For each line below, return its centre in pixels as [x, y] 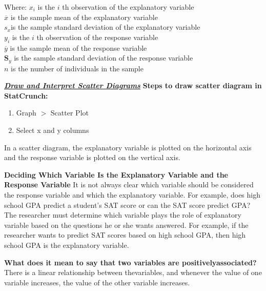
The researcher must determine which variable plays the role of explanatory [123, 215]
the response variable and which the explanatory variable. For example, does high [132, 194]
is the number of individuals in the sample [77, 68]
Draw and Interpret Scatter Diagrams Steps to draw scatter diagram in [133, 85]
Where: [15, 7]
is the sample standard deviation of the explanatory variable [105, 27]
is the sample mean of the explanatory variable [84, 17]
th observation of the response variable [97, 37]
